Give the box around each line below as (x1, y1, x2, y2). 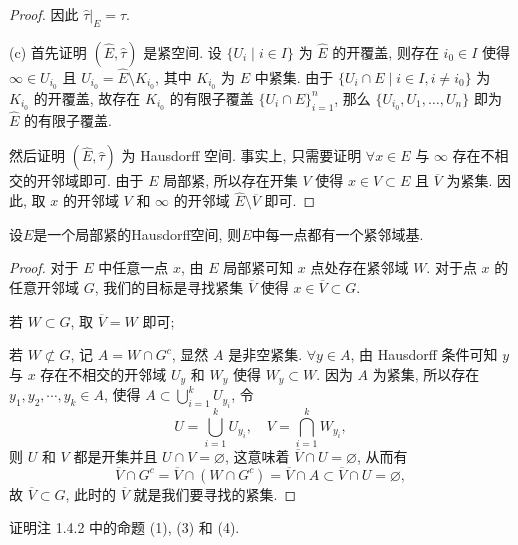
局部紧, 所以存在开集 (163, 170, 298, 191)
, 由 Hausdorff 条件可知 (350, 344, 498, 365)
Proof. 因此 (9, 4, 79, 24)
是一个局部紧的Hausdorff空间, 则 (33, 223, 242, 244)
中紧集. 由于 (254, 67, 334, 88)
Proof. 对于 (9, 257, 79, 278)
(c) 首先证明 (9, 41, 87, 62)
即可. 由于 (78, 170, 144, 191)
